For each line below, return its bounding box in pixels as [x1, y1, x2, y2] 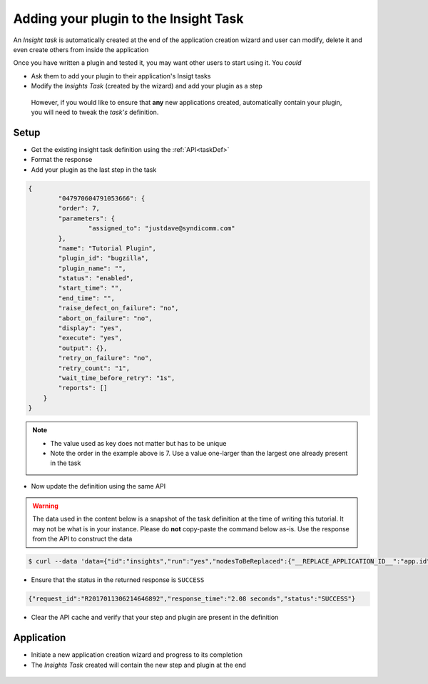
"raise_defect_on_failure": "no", [58, 304, 179, 312]
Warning [32, 501, 58, 510]
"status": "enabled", [58, 275, 134, 282]
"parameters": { [58, 214, 116, 223]
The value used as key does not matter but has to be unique [50, 439, 227, 447]
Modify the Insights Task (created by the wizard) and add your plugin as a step [31, 82, 263, 91]
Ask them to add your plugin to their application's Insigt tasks [31, 71, 211, 80]
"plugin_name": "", [58, 264, 126, 272]
